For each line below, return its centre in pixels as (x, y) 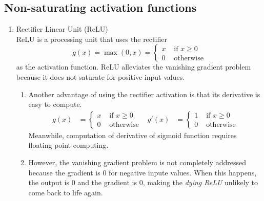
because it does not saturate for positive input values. (100, 76)
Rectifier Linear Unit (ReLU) (62, 29)
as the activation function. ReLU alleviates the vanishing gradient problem (134, 67)
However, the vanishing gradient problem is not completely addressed (137, 162)
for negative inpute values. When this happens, (183, 172)
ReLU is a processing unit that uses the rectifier (92, 39)
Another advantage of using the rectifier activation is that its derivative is (144, 94)
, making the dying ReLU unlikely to (200, 182)
